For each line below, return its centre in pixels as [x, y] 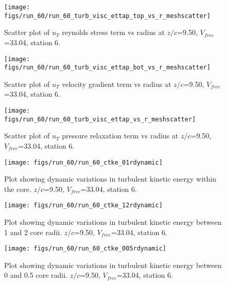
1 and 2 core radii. [33, 232]
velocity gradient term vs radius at [117, 84]
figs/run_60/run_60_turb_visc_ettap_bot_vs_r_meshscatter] [107, 68]
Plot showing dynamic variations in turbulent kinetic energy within [110, 179]
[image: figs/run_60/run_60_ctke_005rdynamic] [85, 249]
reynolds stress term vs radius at [113, 32]
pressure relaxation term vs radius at [120, 136]
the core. [18, 189]
